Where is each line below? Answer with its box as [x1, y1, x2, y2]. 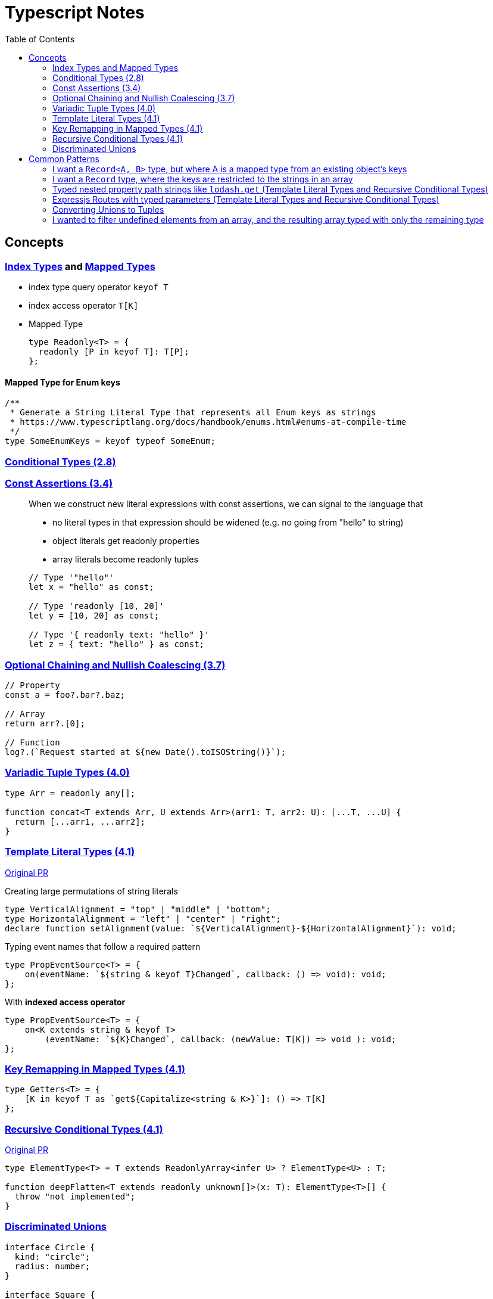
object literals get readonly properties [52, 536, 199, 546]
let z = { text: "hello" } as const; [29, 639, 205, 649]
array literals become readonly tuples [52, 554, 198, 565]
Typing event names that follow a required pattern [5, 941, 201, 952]
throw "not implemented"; [14, 1192, 136, 1202]
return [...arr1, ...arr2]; [14, 816, 146, 826]
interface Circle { [5, 1242, 95, 1252]
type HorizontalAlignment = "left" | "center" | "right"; [5, 913, 281, 924]
